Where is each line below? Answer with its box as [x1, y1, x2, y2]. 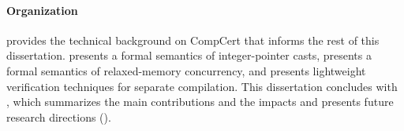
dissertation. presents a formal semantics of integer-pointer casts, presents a [6, 47, 372, 64]
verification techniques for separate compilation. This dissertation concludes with [6, 78, 398, 94]
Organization [6, 2, 78, 18]
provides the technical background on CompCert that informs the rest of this [6, 31, 380, 48]
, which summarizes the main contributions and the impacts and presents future [6, 93, 394, 110]
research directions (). [6, 108, 111, 125]
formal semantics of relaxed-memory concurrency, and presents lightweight [6, 62, 366, 78]
